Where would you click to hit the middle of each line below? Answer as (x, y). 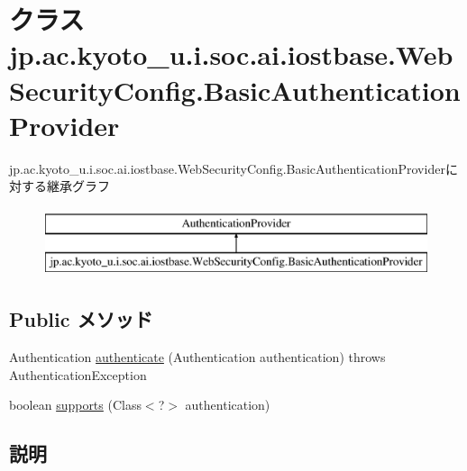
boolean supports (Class (75, 405)
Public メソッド (81, 319)
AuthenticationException (78, 374)
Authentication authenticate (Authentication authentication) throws (197, 357)
